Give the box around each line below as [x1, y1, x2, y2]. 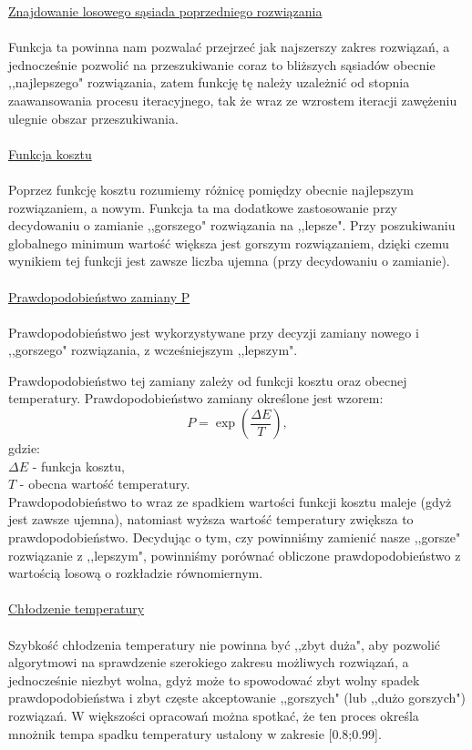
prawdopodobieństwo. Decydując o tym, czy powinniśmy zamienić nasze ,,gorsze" [8, 528, 461, 547]
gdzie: [8, 439, 40, 458]
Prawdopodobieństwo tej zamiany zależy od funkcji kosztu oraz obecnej [8, 370, 407, 390]
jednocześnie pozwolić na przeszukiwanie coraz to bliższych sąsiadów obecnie [8, 55, 436, 74]
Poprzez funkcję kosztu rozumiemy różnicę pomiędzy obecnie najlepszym [8, 179, 414, 198]
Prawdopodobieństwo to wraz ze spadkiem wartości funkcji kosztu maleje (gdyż [8, 492, 452, 511]
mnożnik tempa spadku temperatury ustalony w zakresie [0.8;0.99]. [8, 724, 382, 743]
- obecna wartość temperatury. [19, 474, 190, 493]
